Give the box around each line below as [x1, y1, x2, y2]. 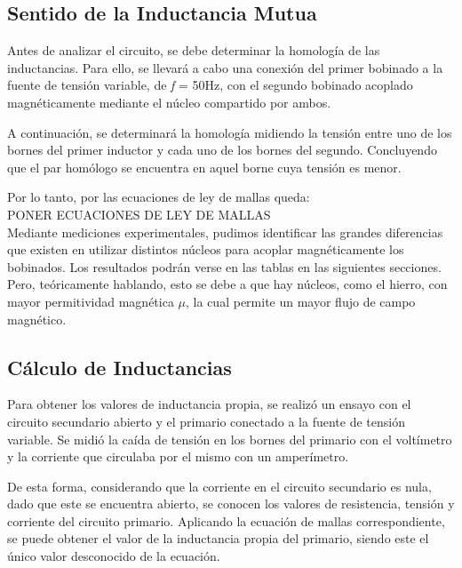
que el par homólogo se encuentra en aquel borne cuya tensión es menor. [7, 157, 402, 176]
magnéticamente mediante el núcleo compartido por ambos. [7, 92, 331, 111]
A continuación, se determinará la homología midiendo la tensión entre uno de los [7, 123, 452, 141]
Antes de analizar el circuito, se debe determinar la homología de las [7, 41, 380, 60]
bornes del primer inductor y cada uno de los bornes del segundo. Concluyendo [7, 140, 437, 159]
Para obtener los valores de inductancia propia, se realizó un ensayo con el [7, 395, 411, 413]
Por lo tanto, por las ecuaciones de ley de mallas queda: [7, 188, 310, 206]
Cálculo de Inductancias [7, 353, 232, 380]
